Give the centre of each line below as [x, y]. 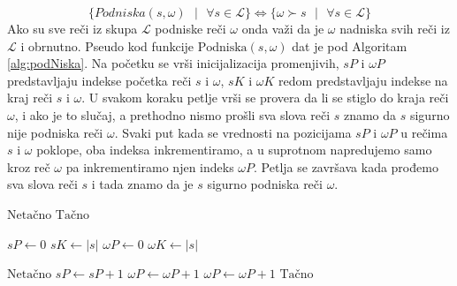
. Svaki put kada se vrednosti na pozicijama [233, 132]
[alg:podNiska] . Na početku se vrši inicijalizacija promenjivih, [173, 63]
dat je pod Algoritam [350, 45]
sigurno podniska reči [265, 184]
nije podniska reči [55, 132]
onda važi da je [283, 28]
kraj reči [30, 98]
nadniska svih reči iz [395, 28]
